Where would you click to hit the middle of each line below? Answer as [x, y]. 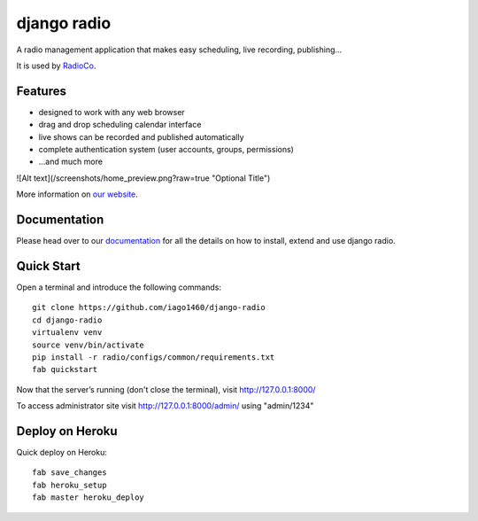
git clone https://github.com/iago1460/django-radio [149, 307]
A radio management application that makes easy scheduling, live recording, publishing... [179, 50]
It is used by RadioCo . [56, 66]
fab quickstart [65, 369]
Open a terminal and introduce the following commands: [119, 287]
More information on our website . [77, 194]
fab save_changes [69, 473]
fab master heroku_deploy [89, 498]
